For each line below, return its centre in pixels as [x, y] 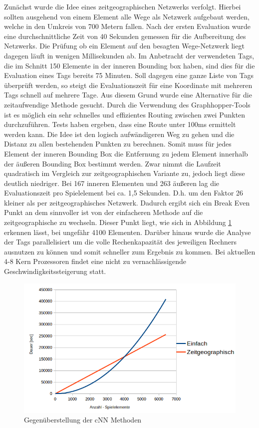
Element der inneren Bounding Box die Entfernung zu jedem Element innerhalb [126, 153]
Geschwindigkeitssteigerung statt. [55, 271]
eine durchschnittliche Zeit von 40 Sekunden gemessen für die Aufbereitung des [125, 36]
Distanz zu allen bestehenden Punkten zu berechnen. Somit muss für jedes [118, 144]
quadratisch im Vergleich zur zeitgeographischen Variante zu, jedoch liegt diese [125, 173]
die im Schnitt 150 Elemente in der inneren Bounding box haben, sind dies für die [129, 65]
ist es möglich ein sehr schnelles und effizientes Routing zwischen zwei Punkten [125, 114]
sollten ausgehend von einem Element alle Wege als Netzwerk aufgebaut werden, [127, 16]
